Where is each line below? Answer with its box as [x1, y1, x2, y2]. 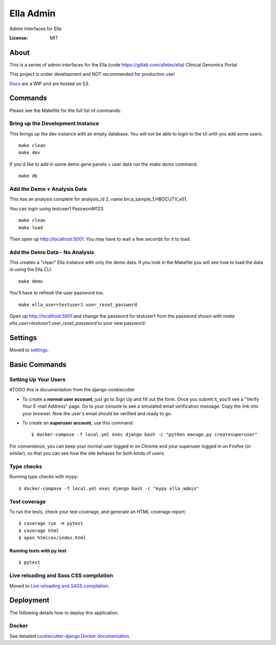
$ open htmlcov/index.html [18, 535, 86, 541]
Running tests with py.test [9, 548, 66, 554]
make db [18, 173, 38, 179]
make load [18, 225, 43, 230]
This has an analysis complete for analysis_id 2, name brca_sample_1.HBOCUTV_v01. [9, 196, 188, 202]
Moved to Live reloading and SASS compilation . [9, 583, 110, 589]
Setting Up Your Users [9, 376, 66, 383]
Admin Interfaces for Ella [9, 26, 61, 32]
